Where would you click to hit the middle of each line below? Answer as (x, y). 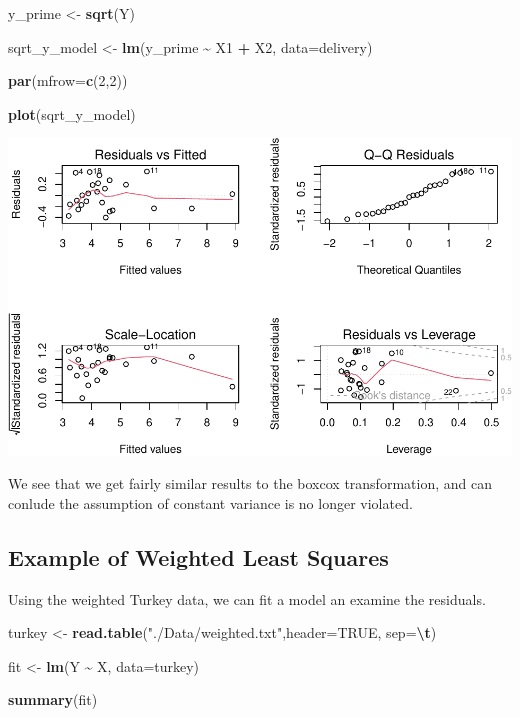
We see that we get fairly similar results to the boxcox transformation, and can (250, 483)
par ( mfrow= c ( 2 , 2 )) (68, 80)
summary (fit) (53, 699)
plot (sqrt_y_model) (72, 113)
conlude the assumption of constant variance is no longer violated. (210, 502)
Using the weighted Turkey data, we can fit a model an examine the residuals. (247, 598)
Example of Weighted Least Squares (198, 556)
